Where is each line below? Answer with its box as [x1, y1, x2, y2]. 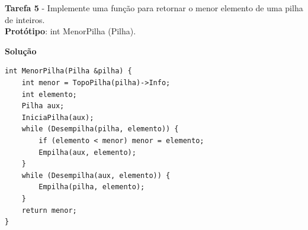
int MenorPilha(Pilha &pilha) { [5, 67, 132, 76]
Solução [5, 44, 37, 57]
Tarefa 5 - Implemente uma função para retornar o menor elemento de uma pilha [5, 2, 303, 14]
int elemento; [21, 90, 77, 99]
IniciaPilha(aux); [21, 113, 94, 122]
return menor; [21, 206, 77, 215]
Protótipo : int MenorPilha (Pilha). [5, 25, 136, 37]
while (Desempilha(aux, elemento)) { [21, 171, 171, 180]
